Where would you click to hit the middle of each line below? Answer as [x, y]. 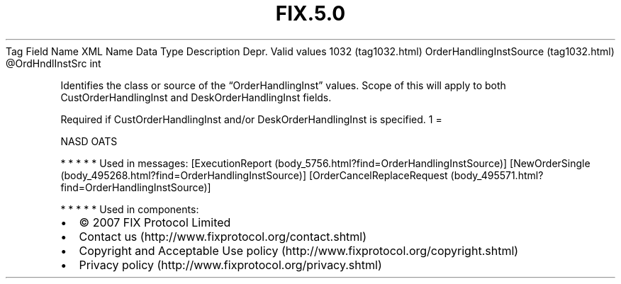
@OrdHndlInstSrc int [54, 63]
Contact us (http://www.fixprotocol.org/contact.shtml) [223, 236]
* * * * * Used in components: [130, 209]
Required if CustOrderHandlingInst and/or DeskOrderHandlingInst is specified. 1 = [251, 119]
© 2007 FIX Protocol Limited [155, 222]
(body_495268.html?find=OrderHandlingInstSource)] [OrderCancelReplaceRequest [254, 175]
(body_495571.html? [497, 175]
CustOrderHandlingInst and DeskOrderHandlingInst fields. [196, 97]
